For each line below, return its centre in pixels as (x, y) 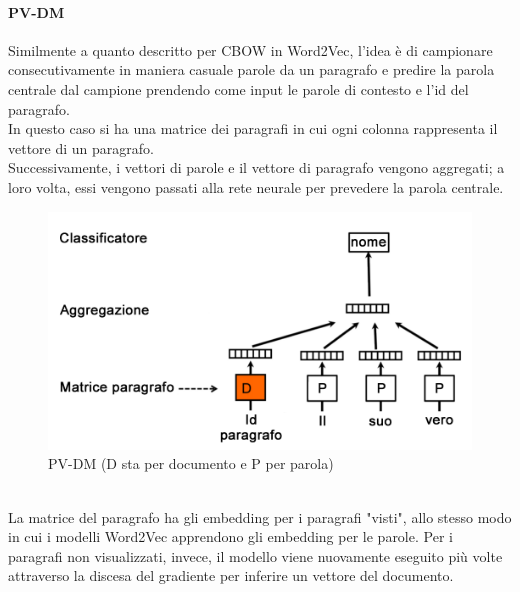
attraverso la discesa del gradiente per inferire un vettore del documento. (231, 575)
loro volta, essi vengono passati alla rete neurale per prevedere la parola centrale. (256, 186)
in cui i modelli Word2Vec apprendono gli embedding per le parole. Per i (230, 536)
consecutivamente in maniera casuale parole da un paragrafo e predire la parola (251, 69)
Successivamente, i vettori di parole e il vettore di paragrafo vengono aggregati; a (256, 167)
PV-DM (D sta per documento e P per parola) (191, 463)
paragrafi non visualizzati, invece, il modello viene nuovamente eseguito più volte (255, 555)
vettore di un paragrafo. (81, 147)
